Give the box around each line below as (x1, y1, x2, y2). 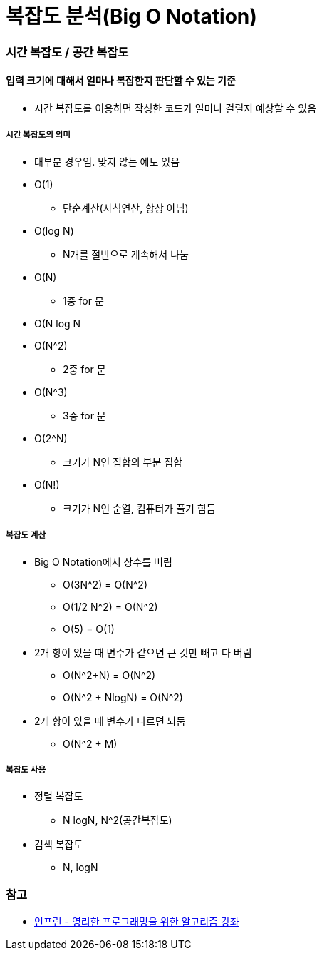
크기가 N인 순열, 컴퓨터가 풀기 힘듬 (63, 502, 216, 514)
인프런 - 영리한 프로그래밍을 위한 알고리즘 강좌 (34, 915, 239, 928)
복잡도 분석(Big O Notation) (6, 4, 257, 29)
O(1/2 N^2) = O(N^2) (63, 600, 158, 613)
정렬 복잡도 (34, 790, 83, 803)
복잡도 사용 (6, 764, 46, 775)
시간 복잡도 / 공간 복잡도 (6, 44, 129, 59)
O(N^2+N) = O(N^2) (63, 668, 156, 681)
